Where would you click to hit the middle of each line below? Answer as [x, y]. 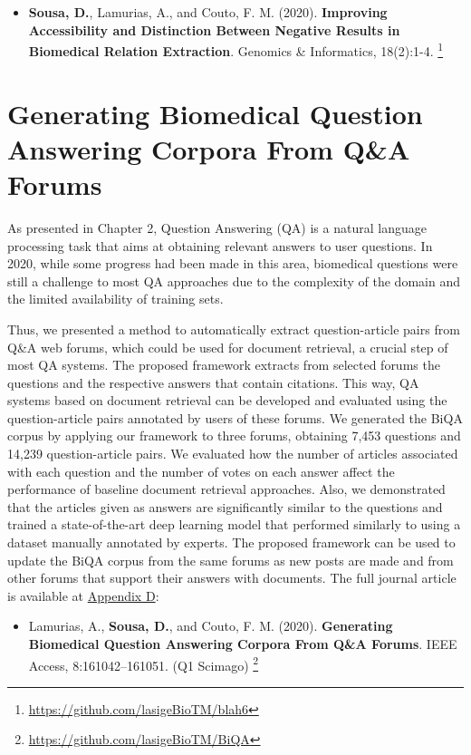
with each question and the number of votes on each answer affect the [201, 471]
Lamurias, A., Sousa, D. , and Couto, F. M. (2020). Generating [211, 626]
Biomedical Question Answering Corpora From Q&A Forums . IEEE [243, 644]
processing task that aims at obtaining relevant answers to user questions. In [220, 245]
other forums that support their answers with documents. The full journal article [232, 578]
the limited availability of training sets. [115, 299]
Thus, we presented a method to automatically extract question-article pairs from [234, 329]
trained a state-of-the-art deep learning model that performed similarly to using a [234, 524]
